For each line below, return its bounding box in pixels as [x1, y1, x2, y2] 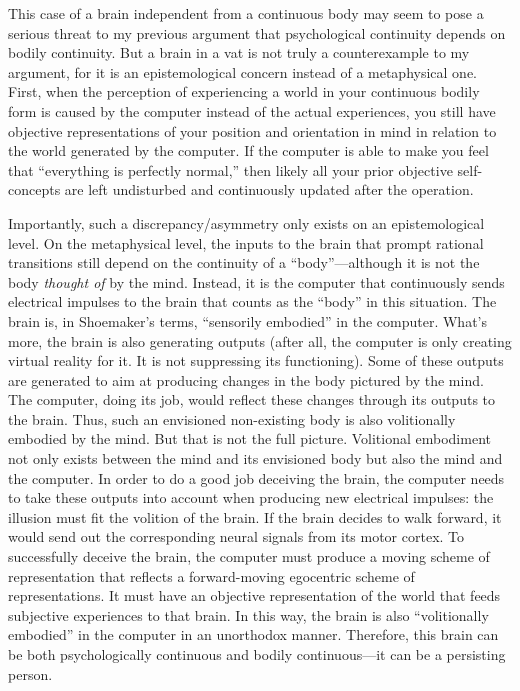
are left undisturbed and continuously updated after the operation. [64, 179, 474, 200]
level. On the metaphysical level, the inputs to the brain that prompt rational [8, 232, 484, 253]
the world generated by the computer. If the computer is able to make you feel [8, 140, 489, 161]
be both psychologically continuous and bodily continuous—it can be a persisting [8, 644, 506, 664]
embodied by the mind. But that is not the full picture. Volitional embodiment [8, 428, 491, 449]
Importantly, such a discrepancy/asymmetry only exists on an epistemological [8, 212, 485, 233]
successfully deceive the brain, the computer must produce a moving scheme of [8, 546, 490, 567]
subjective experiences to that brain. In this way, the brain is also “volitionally [8, 604, 489, 625]
